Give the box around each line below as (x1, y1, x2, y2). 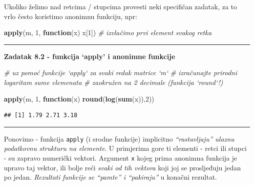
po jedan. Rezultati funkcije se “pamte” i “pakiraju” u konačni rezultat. (4, 172, 217, 182)
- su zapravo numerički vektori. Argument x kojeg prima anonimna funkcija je (4, 153, 237, 163)
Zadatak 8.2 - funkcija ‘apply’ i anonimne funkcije (4, 51, 175, 61)
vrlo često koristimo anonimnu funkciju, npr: (4, 11, 137, 21)
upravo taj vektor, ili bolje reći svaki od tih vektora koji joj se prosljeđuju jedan (4, 162, 241, 172)
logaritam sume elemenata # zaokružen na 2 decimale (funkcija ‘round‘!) (4, 77, 223, 87)
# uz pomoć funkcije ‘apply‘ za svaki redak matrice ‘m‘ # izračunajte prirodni (4, 67, 237, 78)
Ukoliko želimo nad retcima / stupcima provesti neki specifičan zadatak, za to (4, 1, 237, 11)
